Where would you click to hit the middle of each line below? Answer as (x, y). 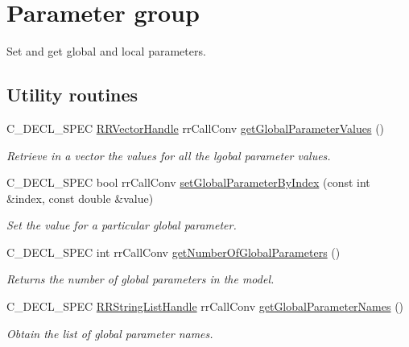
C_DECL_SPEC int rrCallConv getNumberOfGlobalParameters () (174, 252)
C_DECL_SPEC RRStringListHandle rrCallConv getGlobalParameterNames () (205, 306)
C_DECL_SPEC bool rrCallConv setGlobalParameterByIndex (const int (188, 182)
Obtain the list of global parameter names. (110, 333)
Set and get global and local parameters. (106, 51)
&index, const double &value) (80, 198)
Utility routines (72, 95)
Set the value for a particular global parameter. (122, 225)
